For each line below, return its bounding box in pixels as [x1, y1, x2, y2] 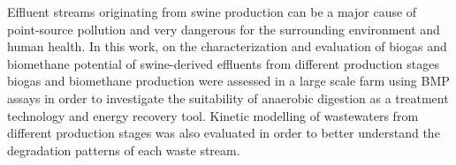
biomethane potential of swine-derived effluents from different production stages [7, 54, 439, 72]
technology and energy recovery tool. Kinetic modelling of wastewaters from [7, 106, 419, 124]
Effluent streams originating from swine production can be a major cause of [7, 3, 417, 20]
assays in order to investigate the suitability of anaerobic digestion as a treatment [7, 88, 449, 107]
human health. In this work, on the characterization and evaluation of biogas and [7, 37, 447, 56]
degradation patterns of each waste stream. [7, 140, 240, 159]
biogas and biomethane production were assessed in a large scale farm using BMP [7, 71, 450, 90]
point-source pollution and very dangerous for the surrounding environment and [7, 19, 440, 38]
